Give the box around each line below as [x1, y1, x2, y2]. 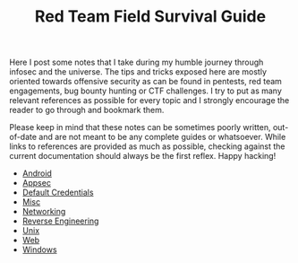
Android [21, 168, 52, 179]
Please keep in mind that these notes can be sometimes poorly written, [9, 122, 271, 133]
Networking [21, 206, 66, 217]
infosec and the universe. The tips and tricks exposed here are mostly [9, 66, 267, 77]
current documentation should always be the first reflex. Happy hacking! [9, 151, 277, 162]
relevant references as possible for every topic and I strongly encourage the [9, 95, 290, 106]
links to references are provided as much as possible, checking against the [9, 141, 285, 152]
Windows [21, 244, 57, 255]
